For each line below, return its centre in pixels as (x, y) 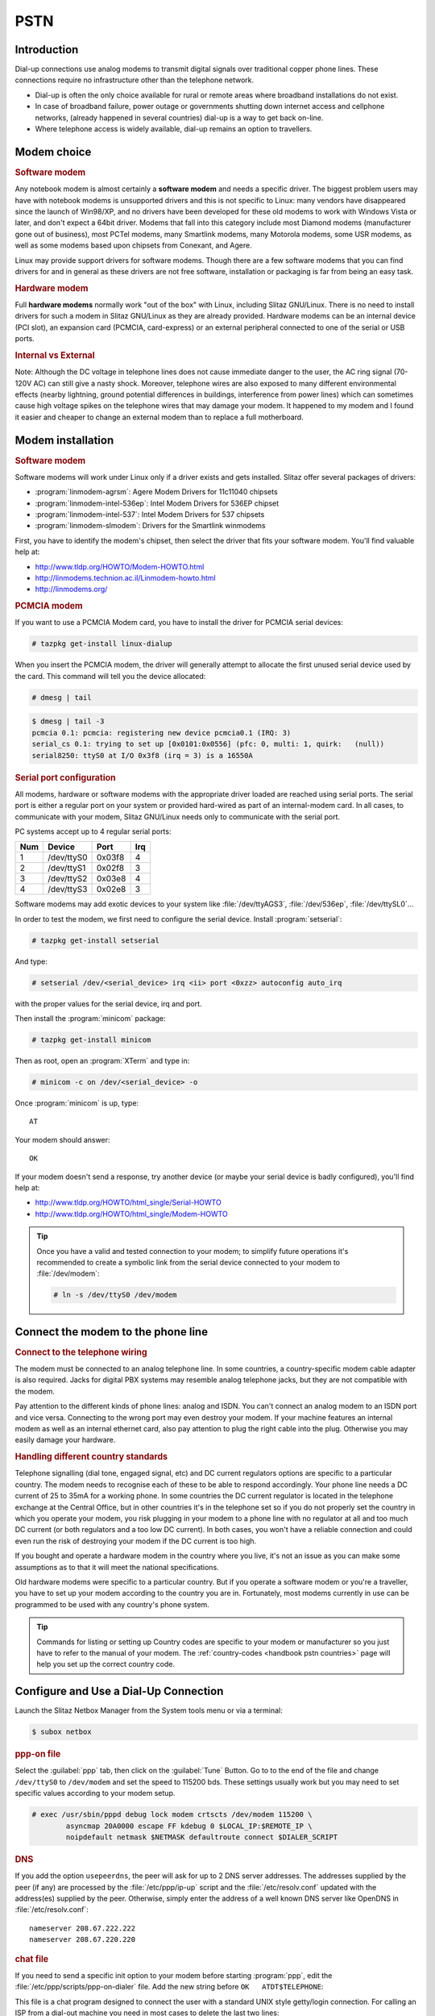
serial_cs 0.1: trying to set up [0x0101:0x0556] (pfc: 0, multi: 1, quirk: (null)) (208, 744)
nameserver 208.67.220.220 (83, 1940)
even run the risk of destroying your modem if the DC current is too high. (136, 1541)
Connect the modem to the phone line (112, 1332)
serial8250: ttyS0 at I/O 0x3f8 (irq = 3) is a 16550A (142, 755)
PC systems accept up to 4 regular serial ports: (93, 831)
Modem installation (64, 440)
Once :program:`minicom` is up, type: (77, 1103)
